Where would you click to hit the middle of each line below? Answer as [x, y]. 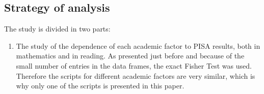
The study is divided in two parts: [57, 29]
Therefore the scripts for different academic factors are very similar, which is [136, 75]
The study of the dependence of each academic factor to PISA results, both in [138, 45]
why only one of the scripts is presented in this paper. [100, 86]
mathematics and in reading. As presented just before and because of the [130, 56]
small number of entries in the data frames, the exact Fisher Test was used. [134, 65]
